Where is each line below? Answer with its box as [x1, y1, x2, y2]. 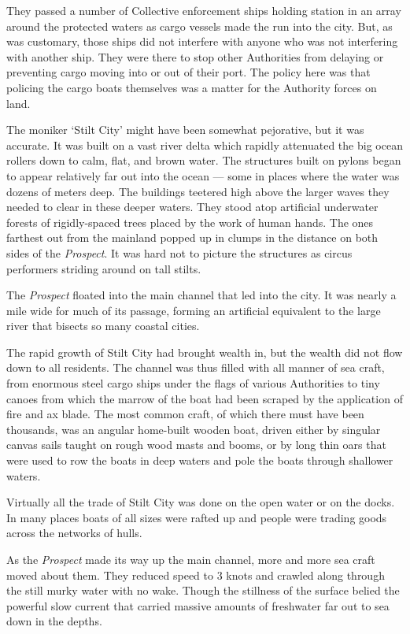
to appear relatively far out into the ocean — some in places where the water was [6, 167, 400, 184]
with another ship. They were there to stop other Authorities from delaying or [6, 48, 384, 65]
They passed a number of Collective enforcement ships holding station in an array [6, 2, 401, 18]
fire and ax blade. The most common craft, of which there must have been [6, 406, 364, 422]
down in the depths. [6, 613, 102, 629]
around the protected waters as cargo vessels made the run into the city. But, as [6, 17, 393, 34]
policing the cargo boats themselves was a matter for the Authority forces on [6, 79, 377, 95]
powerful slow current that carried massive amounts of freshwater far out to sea [6, 597, 390, 614]
